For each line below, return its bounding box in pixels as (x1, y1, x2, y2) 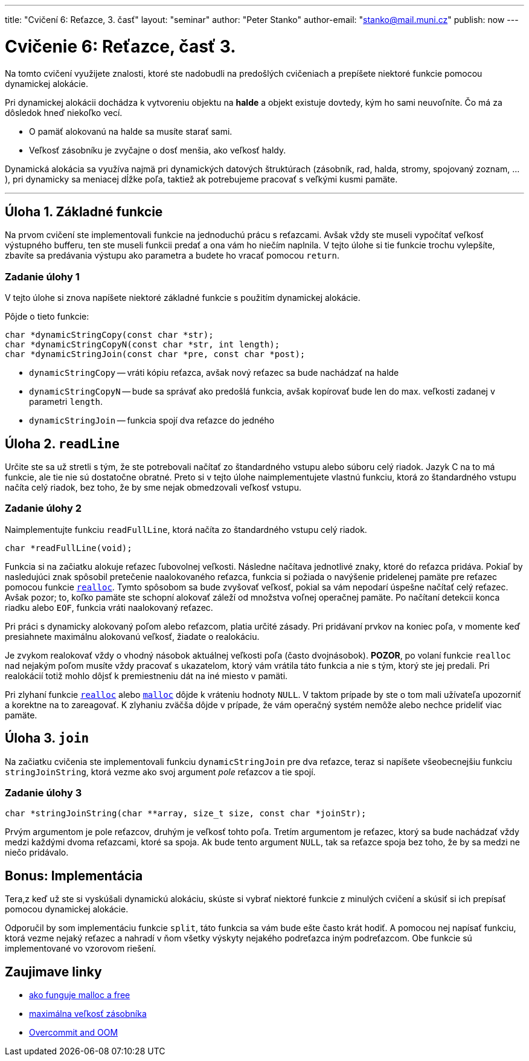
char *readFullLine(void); (5, 543, 132, 553)
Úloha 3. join (5, 730, 89, 746)
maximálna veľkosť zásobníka (29, 1008, 147, 1019)
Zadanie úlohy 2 (5, 502, 82, 515)
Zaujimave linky (5, 964, 102, 979)
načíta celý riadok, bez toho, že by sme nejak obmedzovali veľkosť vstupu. (5, 482, 302, 492)
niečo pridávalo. (5, 847, 69, 858)
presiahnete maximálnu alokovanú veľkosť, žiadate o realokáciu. (5, 631, 260, 642)
